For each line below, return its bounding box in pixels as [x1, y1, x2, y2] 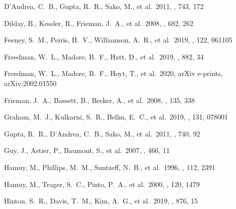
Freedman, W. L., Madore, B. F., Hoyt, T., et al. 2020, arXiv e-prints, [4, 68, 223, 78]
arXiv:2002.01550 [4, 77, 57, 88]
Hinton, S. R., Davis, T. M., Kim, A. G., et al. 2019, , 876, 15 [4, 195, 198, 206]
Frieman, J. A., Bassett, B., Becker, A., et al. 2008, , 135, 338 [4, 94, 195, 105]
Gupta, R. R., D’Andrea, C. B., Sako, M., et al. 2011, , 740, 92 [4, 128, 200, 138]
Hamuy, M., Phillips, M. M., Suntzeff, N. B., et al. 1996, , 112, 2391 [4, 161, 215, 172]
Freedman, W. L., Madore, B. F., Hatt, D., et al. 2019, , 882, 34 [4, 51, 204, 61]
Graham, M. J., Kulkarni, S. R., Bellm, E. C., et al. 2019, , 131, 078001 [4, 111, 228, 122]
